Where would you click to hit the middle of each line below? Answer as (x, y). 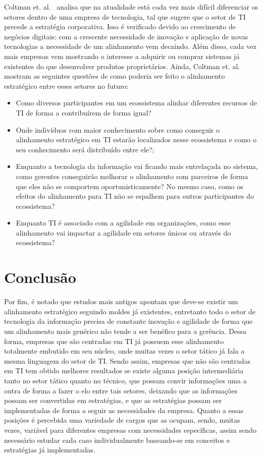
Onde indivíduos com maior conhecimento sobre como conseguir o (118, 129)
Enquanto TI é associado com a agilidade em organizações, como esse (123, 223)
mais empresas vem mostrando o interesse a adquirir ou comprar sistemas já (122, 56)
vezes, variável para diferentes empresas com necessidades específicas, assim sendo (130, 430)
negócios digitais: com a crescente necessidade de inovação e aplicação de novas (126, 36)
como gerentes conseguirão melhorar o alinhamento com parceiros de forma (132, 176)
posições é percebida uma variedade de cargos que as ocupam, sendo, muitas (122, 420)
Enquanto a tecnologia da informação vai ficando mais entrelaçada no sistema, (137, 166)
